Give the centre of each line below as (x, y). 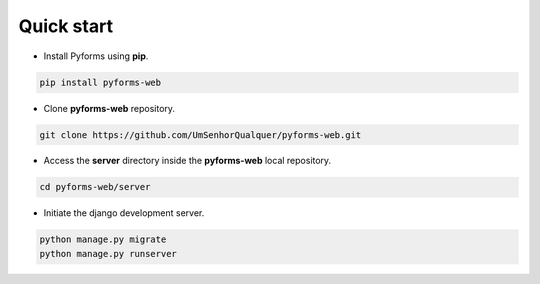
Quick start (66, 26)
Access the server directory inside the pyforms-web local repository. (187, 161)
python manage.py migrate (103, 239)
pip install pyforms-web (100, 82)
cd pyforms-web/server (95, 187)
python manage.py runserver (108, 253)
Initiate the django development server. (124, 213)
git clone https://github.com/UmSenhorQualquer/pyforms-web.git (200, 134)
